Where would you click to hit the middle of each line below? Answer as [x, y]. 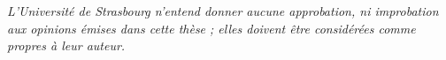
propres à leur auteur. [66, 45]
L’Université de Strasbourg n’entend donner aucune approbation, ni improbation [223, 11]
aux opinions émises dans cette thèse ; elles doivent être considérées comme [211, 28]
